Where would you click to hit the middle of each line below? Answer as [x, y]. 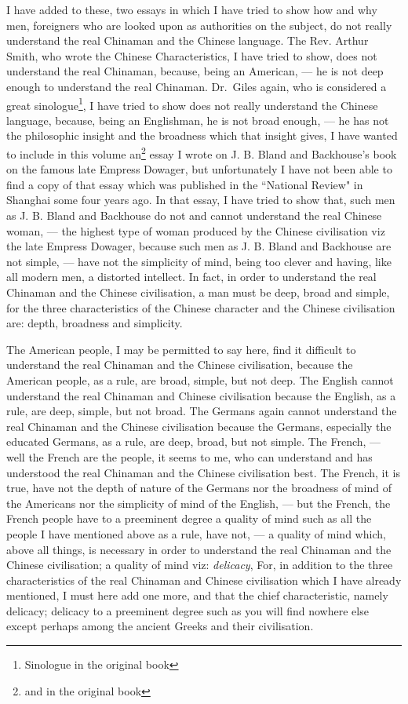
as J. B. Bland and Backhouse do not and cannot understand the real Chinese [194, 215]
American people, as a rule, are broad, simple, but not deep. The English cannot [200, 379]
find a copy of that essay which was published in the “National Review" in [185, 184]
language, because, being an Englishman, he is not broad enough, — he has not [198, 120]
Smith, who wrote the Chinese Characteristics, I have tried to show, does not [192, 55]
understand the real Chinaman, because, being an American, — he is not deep [195, 71]
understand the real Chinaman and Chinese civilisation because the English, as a [201, 395]
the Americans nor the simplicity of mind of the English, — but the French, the [199, 503]
